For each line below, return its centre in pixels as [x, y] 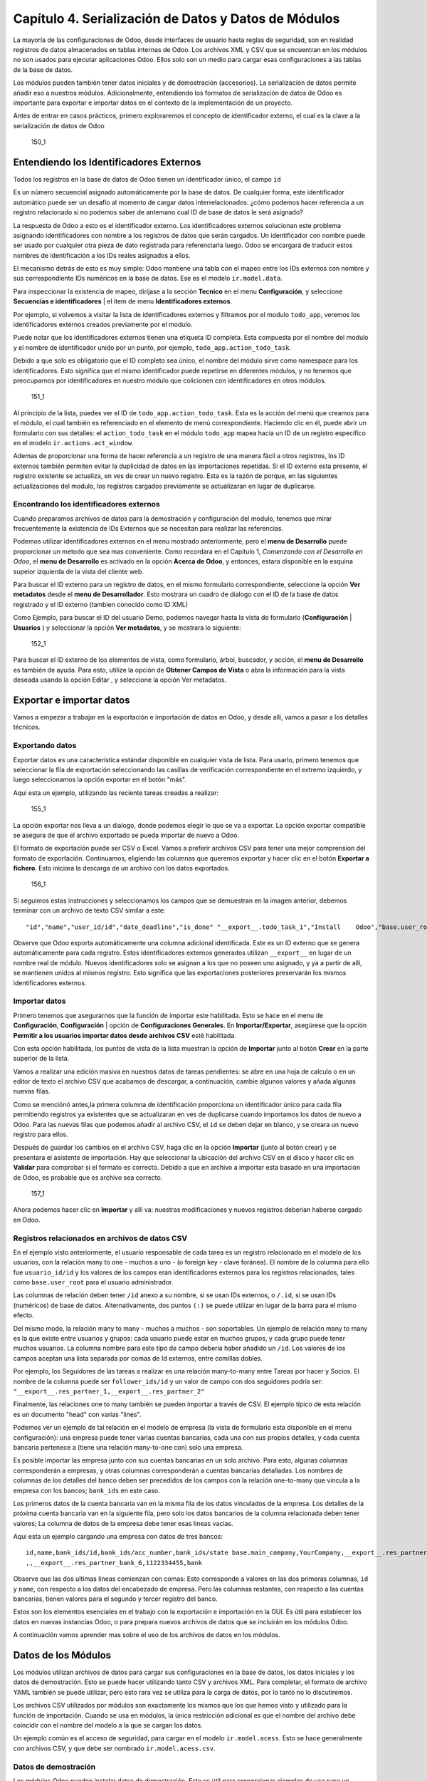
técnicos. [27, 727]
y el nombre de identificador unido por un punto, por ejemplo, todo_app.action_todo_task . [152, 347]
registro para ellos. [41, 1134]
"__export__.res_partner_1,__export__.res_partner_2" [109, 1391]
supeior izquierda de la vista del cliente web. [78, 571]
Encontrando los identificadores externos [86, 504]
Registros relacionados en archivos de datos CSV [100, 1238]
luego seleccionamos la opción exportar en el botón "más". [100, 779]
